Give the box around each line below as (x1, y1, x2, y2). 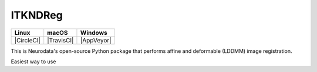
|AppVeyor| (80, 36, 112, 44)
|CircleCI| (14, 36, 41, 44)
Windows (80, 28, 108, 37)
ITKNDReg (11, 9, 63, 21)
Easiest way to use (11, 58, 56, 65)
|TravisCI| (47, 36, 74, 44)
